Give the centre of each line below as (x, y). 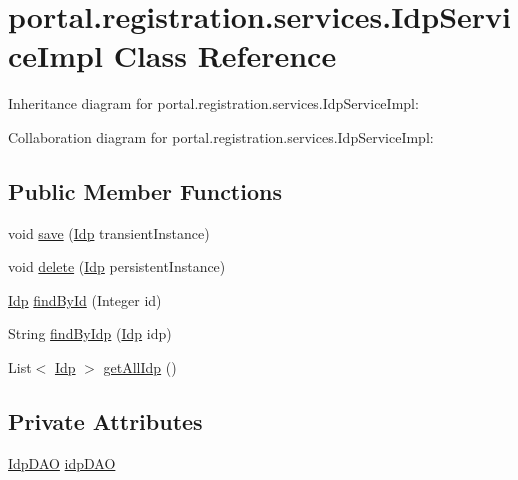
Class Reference (225, 55)
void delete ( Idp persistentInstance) (117, 266)
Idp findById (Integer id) (85, 299)
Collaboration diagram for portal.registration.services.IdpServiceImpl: (221, 136)
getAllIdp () (140, 367)
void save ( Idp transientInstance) (109, 232)
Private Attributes (105, 421)
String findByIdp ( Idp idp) (90, 333)
